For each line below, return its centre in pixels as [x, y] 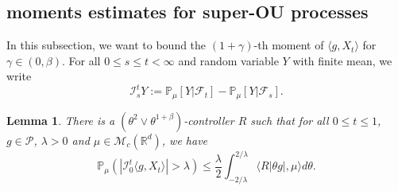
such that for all [290, 120]
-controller [209, 120]
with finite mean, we [342, 60]
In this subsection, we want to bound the [106, 45]
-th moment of [289, 45]
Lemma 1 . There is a [61, 120]
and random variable [228, 60]
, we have [185, 140]
